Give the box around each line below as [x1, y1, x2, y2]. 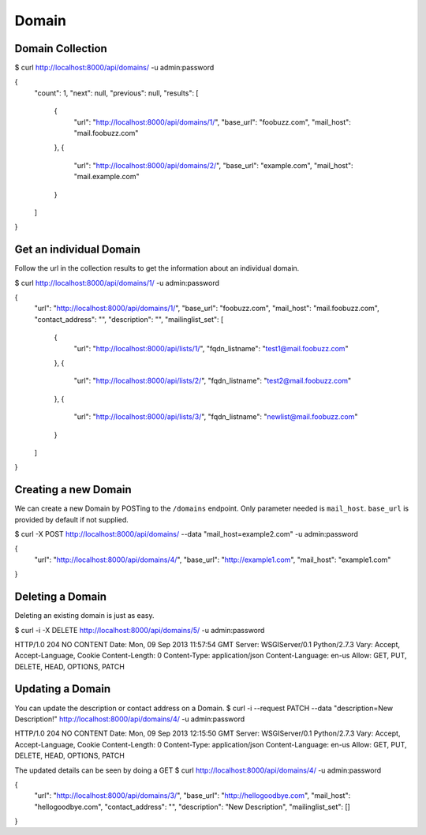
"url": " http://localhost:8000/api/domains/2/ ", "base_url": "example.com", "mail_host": [73, 160, 354, 170]
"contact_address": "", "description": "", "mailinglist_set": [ [34, 314, 224, 324]
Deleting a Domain [14, 590, 106, 604]
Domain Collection [14, 42, 108, 55]
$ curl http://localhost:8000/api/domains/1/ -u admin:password [14, 278, 220, 287]
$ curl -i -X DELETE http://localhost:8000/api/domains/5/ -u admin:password [14, 625, 265, 635]
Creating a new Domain [14, 483, 132, 496]
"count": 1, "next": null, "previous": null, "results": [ [34, 88, 199, 98]
